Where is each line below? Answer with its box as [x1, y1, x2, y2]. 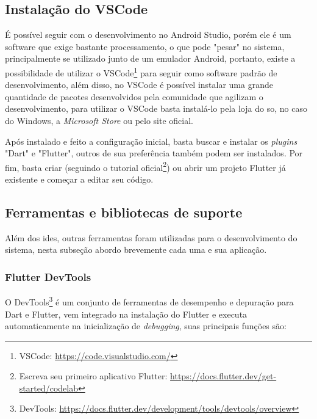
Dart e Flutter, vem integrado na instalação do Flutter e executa [5, 307, 248, 320]
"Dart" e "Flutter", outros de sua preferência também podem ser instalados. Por [5, 147, 303, 159]
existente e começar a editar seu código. [5, 173, 154, 186]
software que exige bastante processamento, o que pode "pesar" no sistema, [5, 40, 285, 53]
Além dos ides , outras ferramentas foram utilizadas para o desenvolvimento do [5, 231, 297, 244]
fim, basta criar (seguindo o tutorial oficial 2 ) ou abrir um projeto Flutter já [5, 159, 286, 173]
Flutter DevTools [5, 269, 91, 284]
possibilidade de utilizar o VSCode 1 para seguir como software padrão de [5, 64, 277, 79]
